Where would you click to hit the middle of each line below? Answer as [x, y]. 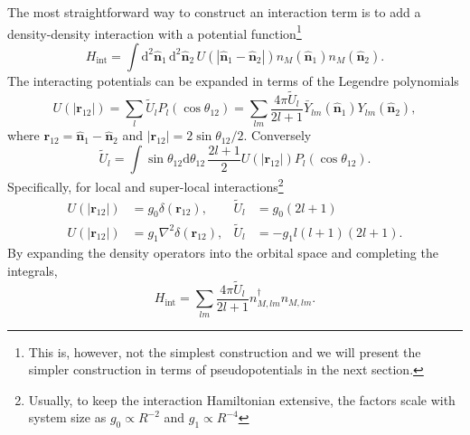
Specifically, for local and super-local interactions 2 [146, 185]
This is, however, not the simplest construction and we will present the [225, 351]
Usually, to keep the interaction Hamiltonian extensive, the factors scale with [242, 399]
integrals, [33, 270]
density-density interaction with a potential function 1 [155, 32]
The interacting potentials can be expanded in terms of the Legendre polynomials [233, 80]
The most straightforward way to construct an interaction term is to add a [214, 12]
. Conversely [277, 135]
